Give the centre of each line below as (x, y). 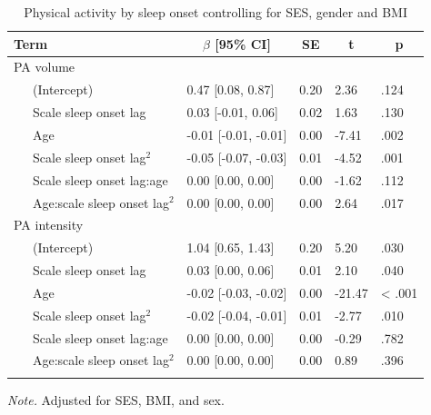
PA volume (45, 67)
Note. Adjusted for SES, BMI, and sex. (116, 399)
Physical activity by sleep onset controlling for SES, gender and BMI (215, 12)
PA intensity (49, 225)
